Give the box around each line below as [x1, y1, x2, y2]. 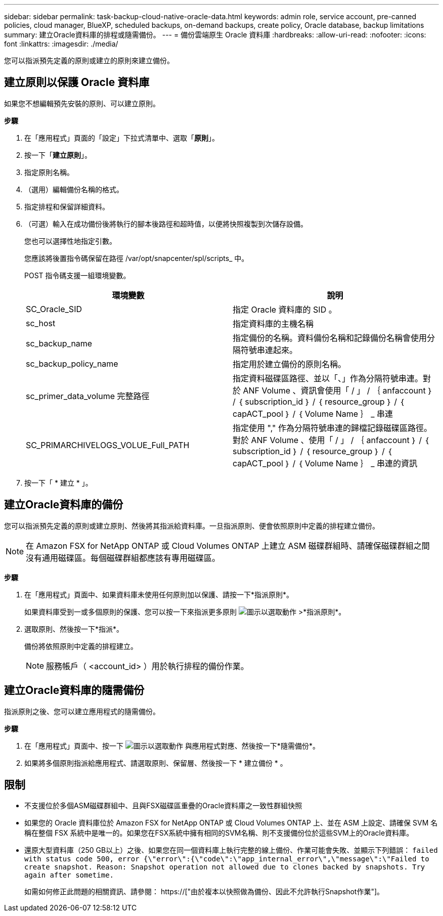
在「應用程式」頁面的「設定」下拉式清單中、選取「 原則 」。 [24, 133, 219, 142]
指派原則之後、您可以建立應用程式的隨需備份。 [4, 707, 160, 716]
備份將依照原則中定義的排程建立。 [24, 641, 138, 650]
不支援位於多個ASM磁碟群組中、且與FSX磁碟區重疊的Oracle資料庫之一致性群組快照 [24, 801, 302, 810]
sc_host [26, 318, 56, 328]
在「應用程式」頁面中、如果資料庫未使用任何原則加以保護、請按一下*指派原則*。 [24, 590, 294, 599]
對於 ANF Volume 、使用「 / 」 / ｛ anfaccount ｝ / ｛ [233, 434, 429, 445]
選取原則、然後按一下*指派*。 [24, 624, 124, 633]
